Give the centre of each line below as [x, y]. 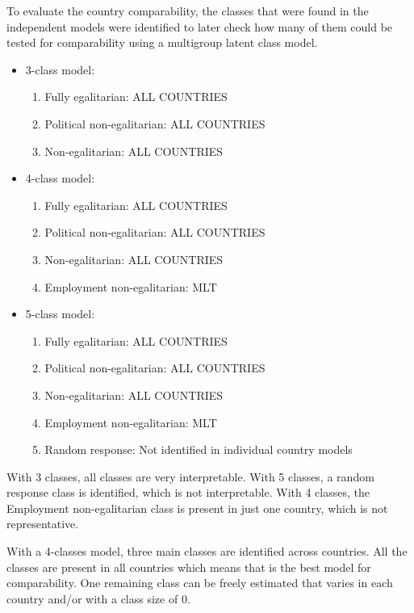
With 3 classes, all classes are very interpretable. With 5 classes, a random [190, 476]
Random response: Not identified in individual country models [199, 449]
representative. [43, 524]
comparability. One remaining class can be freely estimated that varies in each [200, 583]
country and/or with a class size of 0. [98, 598]
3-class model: [60, 69]
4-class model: [60, 178]
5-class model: [60, 314]
